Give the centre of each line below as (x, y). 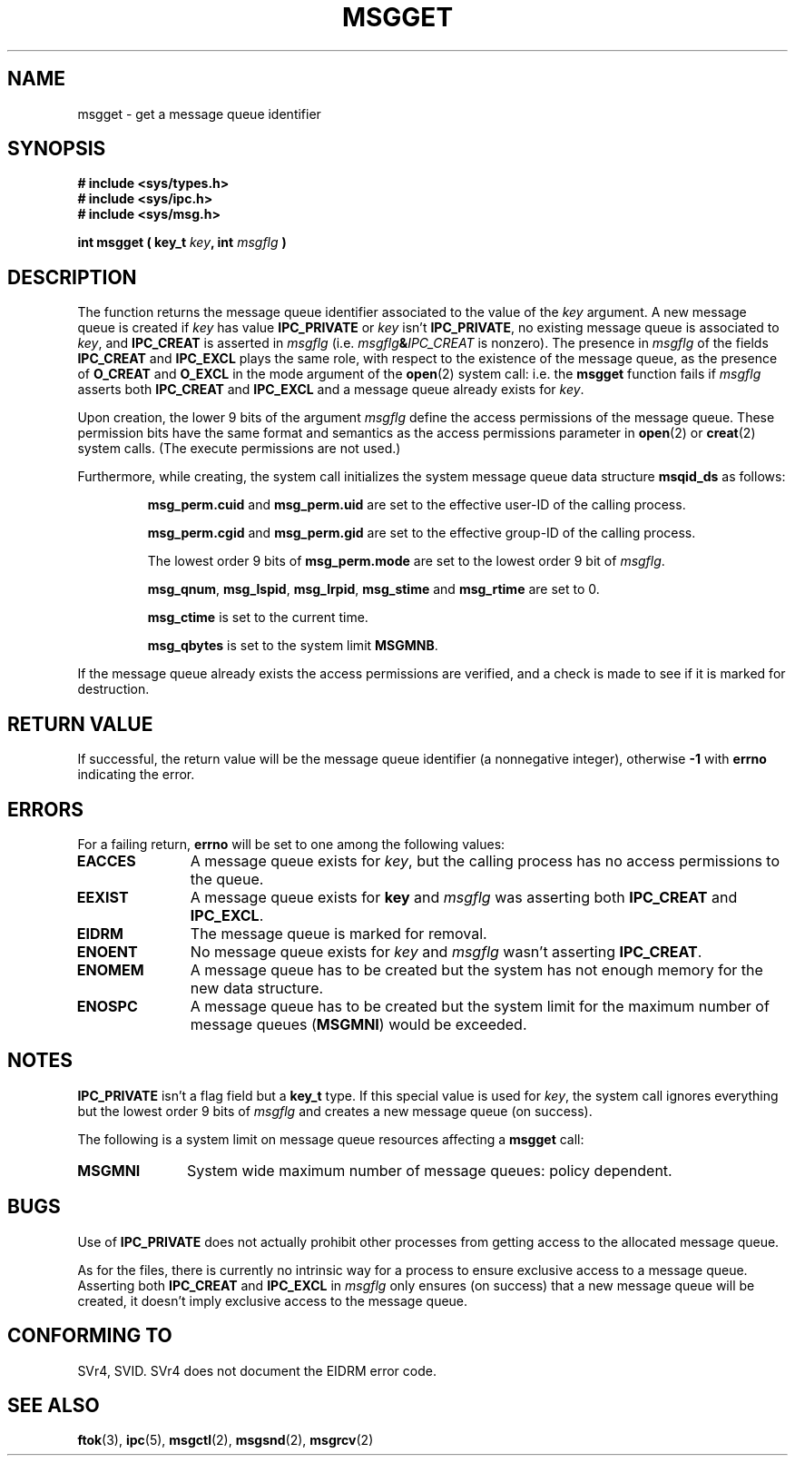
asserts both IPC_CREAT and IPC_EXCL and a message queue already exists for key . (331, 390)
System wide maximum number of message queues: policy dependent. (429, 1170)
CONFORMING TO (90, 1336)
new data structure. (257, 988)
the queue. (227, 879)
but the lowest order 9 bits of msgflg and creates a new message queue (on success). (335, 1111)
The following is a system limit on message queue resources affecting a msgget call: (331, 1139)
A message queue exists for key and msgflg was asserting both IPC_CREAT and (464, 897)
